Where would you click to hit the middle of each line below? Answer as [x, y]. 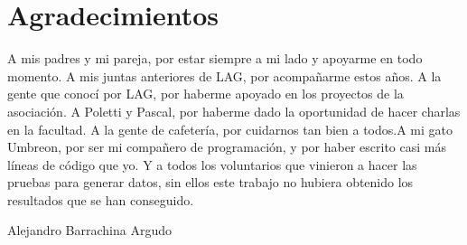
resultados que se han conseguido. [101, 199]
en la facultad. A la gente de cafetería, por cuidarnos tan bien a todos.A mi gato [230, 129]
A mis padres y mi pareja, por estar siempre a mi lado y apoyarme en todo [215, 58]
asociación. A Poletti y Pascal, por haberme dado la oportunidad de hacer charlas [234, 111]
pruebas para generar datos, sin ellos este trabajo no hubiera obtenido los [210, 182]
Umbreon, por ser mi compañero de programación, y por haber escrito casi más [227, 147]
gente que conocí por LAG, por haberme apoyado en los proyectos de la [205, 94]
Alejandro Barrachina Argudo [89, 230]
